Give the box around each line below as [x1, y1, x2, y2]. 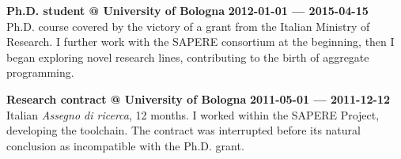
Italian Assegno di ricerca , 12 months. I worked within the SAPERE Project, [6, 106, 380, 123]
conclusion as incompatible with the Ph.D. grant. [6, 137, 244, 153]
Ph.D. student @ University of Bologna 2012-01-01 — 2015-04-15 [6, 2, 369, 18]
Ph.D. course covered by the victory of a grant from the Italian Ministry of [6, 17, 370, 34]
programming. [6, 64, 74, 81]
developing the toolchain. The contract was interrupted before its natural [6, 122, 361, 138]
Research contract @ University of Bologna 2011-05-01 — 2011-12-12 [6, 90, 391, 107]
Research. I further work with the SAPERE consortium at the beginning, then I [6, 33, 395, 50]
